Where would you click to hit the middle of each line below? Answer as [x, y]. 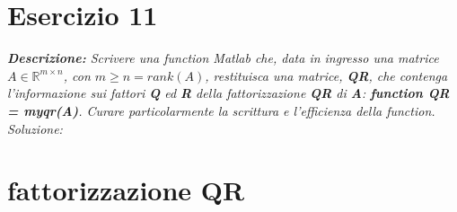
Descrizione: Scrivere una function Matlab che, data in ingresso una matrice [223, 58]
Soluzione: [35, 128]
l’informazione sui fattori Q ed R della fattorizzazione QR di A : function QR [228, 93]
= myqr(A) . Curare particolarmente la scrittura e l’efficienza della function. [221, 110]
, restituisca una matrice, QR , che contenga [326, 75]
